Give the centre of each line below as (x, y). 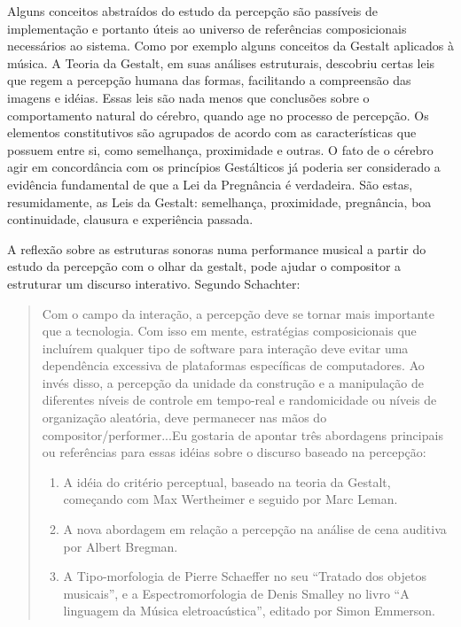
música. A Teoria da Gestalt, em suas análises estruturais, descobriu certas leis (221, 62)
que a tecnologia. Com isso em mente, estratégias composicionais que (229, 331)
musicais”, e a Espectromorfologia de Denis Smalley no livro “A (236, 593)
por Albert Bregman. (121, 546)
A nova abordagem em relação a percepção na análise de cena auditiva (255, 529)
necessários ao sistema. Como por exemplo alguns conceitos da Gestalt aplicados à (231, 46)
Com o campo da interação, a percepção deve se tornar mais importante (238, 313)
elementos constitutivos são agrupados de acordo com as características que (212, 132)
